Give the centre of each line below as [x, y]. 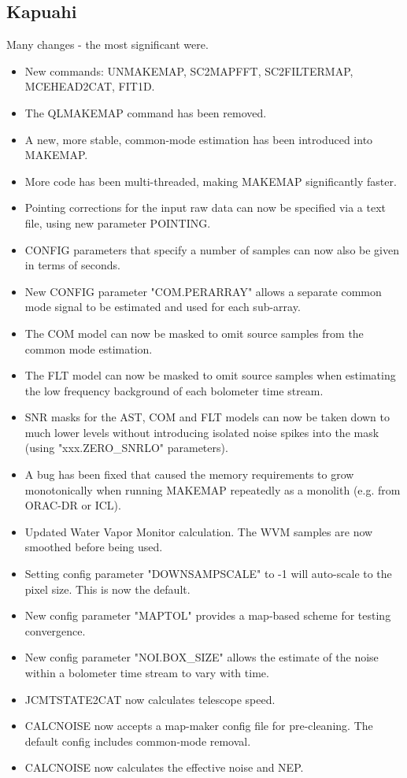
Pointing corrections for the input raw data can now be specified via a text [205, 207]
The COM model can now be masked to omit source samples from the [194, 333]
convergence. [55, 630]
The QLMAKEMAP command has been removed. [146, 112]
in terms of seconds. [72, 265]
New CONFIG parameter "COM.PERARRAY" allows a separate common [203, 291]
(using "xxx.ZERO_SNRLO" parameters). [126, 448]
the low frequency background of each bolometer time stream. [174, 390]
